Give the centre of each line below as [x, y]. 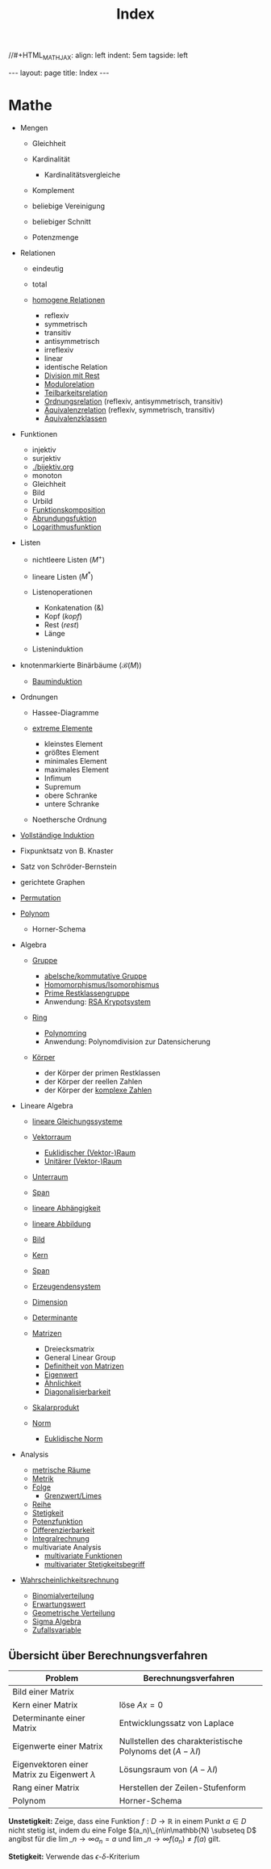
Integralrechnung [61, 1539]
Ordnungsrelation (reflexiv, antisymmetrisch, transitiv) [133, 401]
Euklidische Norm [73, 1439]
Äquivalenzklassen [75, 418]
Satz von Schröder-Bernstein [68, 867]
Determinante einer [49, 1718]
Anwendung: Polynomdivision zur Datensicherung [127, 1041]
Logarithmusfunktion [67, 526]
